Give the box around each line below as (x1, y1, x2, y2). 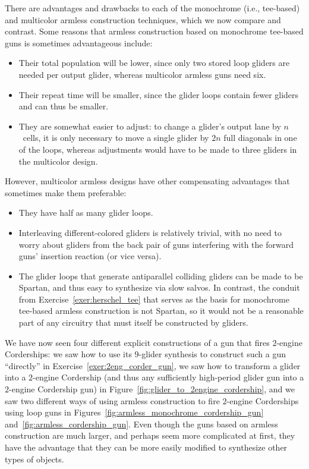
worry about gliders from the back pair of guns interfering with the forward (18, 238, 294, 250)
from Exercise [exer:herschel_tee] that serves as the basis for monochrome (18, 292, 289, 305)
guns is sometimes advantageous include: (5, 36, 153, 49)
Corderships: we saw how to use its (5, 348, 132, 360)
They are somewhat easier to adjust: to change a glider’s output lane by (18, 119, 281, 132)
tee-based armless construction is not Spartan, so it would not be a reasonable (18, 304, 304, 317)
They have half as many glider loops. (18, 206, 153, 219)
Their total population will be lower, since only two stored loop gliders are (18, 56, 290, 69)
